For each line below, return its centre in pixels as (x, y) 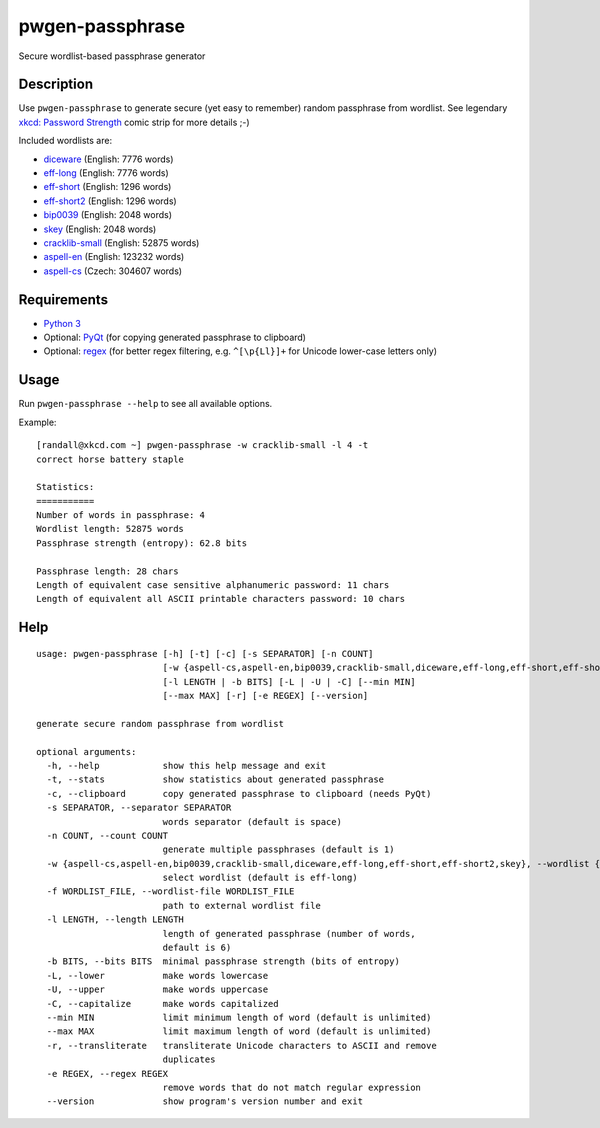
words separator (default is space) (252, 821)
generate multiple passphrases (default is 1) (278, 849)
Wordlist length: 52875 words (110, 529)
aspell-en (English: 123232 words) (114, 257)
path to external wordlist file (242, 905)
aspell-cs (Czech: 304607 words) (113, 271)
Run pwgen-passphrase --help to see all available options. (145, 404)
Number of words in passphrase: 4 (120, 515)
